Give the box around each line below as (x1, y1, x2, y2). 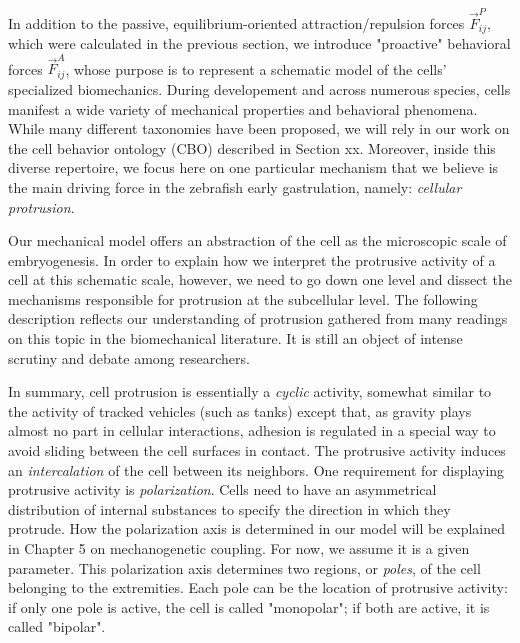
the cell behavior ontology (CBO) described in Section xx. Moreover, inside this (8, 137, 496, 158)
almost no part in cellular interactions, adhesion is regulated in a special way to (8, 420, 496, 441)
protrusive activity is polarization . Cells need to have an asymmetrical (8, 479, 437, 500)
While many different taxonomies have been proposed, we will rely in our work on (8, 118, 510, 139)
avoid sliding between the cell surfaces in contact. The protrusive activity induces (8, 440, 506, 461)
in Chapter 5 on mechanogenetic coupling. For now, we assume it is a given (8, 538, 470, 558)
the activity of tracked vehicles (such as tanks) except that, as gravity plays (8, 400, 472, 421)
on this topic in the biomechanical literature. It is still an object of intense (8, 328, 463, 349)
